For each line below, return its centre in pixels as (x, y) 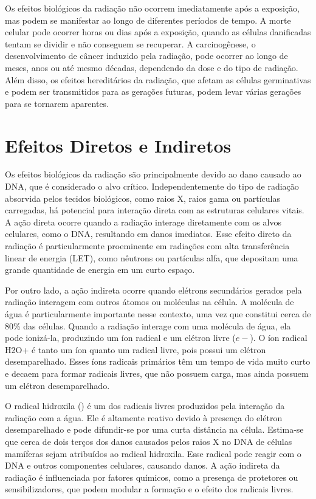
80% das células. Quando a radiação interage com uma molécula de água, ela (148, 325)
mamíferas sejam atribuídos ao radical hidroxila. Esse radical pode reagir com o (153, 453)
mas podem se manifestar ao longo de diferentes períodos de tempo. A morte (148, 20)
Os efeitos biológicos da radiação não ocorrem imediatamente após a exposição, (153, 8)
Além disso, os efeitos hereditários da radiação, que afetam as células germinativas (158, 79)
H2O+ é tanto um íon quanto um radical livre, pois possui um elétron (136, 349)
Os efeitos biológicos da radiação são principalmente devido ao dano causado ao (153, 174)
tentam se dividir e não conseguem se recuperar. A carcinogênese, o (130, 43)
